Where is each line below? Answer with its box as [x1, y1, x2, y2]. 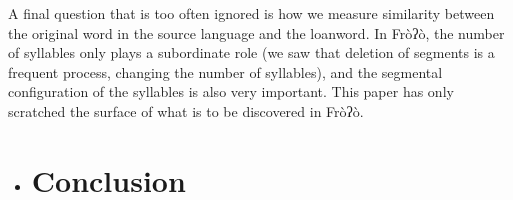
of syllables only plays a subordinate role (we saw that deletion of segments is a [8, 42, 495, 63]
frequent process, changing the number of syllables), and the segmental [8, 61, 443, 82]
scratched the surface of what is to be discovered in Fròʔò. [8, 100, 364, 121]
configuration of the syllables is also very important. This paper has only [8, 81, 454, 102]
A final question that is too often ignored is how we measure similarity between [8, 3, 495, 23]
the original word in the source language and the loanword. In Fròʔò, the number [8, 22, 505, 43]
